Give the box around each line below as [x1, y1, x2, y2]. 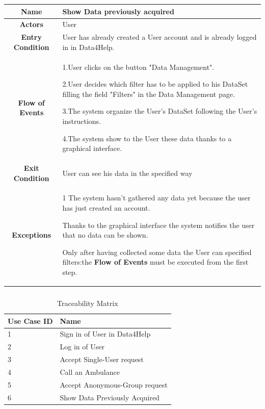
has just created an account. [62, 202, 150, 213]
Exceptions [12, 229, 51, 240]
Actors [19, 19, 43, 30]
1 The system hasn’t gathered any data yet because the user [62, 192, 251, 203]
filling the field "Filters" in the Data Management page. [62, 88, 235, 99]
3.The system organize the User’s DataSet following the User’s [62, 106, 257, 116]
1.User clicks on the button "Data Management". [62, 61, 215, 72]
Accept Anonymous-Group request [60, 379, 168, 390]
